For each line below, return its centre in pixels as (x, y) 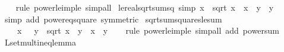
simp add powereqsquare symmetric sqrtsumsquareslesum (113, 19)
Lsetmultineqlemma (40, 42)
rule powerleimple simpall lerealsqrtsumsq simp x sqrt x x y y (145, 7)
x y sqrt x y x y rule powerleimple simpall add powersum (148, 30)
